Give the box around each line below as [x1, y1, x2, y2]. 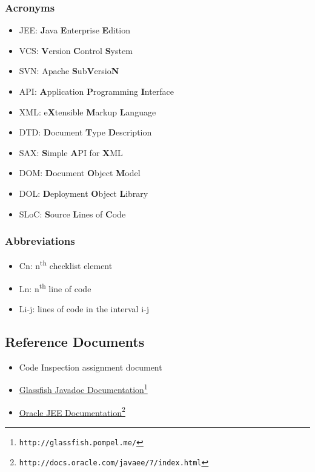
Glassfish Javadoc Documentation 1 [19, 381, 148, 395]
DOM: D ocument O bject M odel [19, 166, 141, 179]
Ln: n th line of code [19, 280, 91, 295]
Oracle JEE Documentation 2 [19, 404, 125, 419]
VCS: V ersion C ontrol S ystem [19, 44, 133, 56]
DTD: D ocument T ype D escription [19, 126, 152, 139]
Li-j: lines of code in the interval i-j [19, 302, 149, 315]
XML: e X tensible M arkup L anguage [19, 105, 156, 118]
